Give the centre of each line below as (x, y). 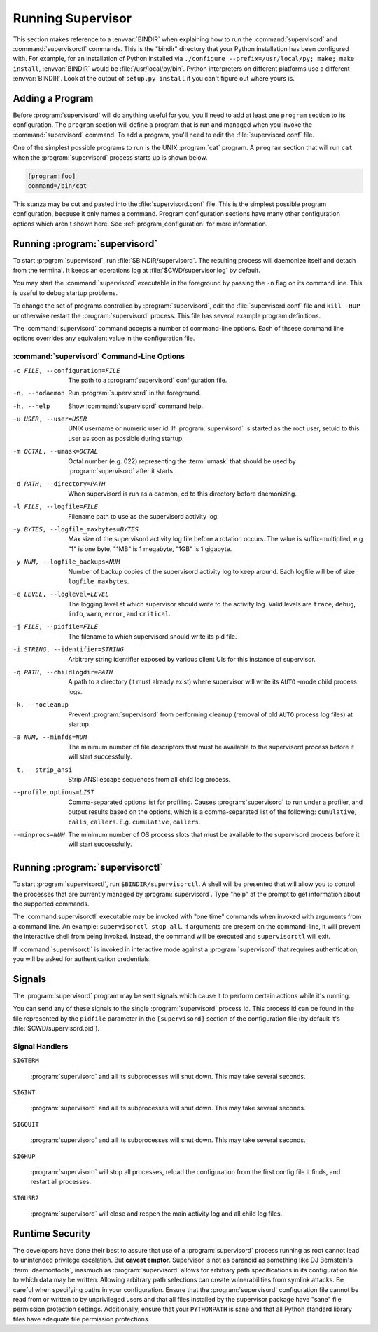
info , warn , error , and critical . (119, 614)
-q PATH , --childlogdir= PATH (63, 672)
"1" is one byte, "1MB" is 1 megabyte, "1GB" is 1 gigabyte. (150, 549)
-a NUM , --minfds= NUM (50, 737)
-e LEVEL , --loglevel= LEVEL (61, 594)
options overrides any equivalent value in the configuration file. (104, 338)
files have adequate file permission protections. (82, 1319)
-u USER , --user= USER (50, 419)
